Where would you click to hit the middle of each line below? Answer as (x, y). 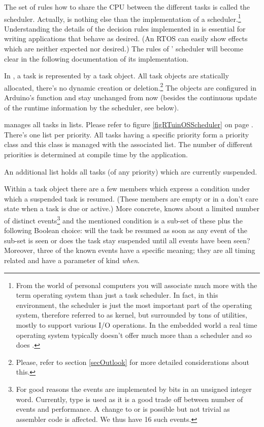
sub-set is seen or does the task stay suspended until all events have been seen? (127, 240)
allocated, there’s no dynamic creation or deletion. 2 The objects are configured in (130, 87)
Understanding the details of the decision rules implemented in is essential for (125, 28)
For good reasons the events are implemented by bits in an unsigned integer (134, 389)
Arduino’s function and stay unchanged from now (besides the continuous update (130, 97)
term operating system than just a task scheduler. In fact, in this (117, 295)
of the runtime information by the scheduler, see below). (92, 107)
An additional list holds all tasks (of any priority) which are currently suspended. (131, 171)
